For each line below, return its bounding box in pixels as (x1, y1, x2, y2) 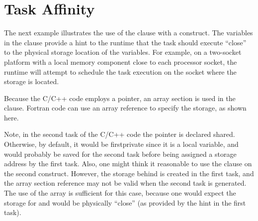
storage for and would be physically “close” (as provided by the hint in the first (4, 197, 246, 208)
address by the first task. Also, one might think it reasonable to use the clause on (4, 158, 252, 169)
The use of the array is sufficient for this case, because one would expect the (4, 188, 236, 198)
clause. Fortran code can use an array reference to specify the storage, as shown (4, 103, 247, 113)
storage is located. (4, 76, 59, 87)
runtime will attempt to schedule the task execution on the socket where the (4, 66, 237, 77)
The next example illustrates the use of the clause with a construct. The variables (4, 27, 253, 38)
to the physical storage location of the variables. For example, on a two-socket (4, 47, 242, 57)
